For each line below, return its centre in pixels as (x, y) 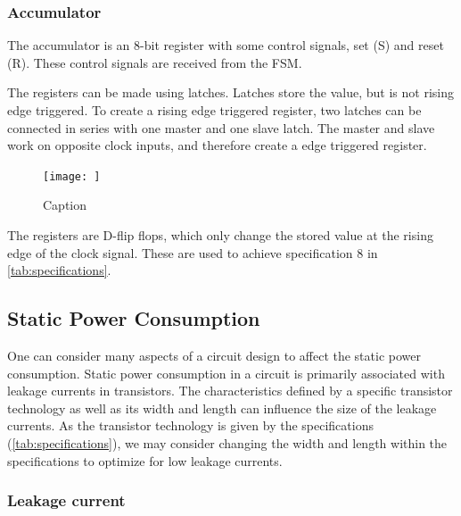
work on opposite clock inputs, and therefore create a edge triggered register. (217, 145)
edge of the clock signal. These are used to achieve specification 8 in (193, 252)
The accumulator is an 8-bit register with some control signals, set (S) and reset (226, 45)
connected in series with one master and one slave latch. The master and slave (221, 127)
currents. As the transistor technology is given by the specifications (190, 425)
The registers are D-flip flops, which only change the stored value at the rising (220, 235)
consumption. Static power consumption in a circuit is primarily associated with (226, 373)
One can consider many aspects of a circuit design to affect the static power (214, 356)
